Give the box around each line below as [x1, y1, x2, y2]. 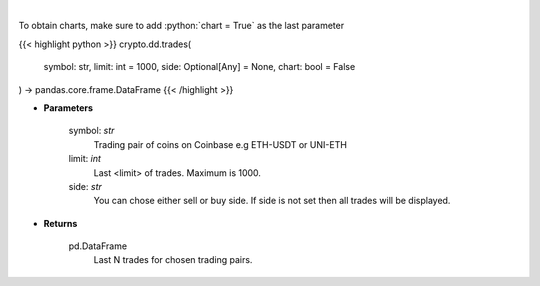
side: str [68, 180, 102, 192]
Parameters [43, 101, 94, 114]
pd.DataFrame [68, 240, 128, 252]
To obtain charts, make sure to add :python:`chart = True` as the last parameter [18, 20, 345, 32]
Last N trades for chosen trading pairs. [93, 254, 253, 266]
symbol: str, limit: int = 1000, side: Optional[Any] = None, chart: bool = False [43, 61, 356, 73]
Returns [43, 217, 78, 229]
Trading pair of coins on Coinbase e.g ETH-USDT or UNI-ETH [93, 138, 347, 150]
